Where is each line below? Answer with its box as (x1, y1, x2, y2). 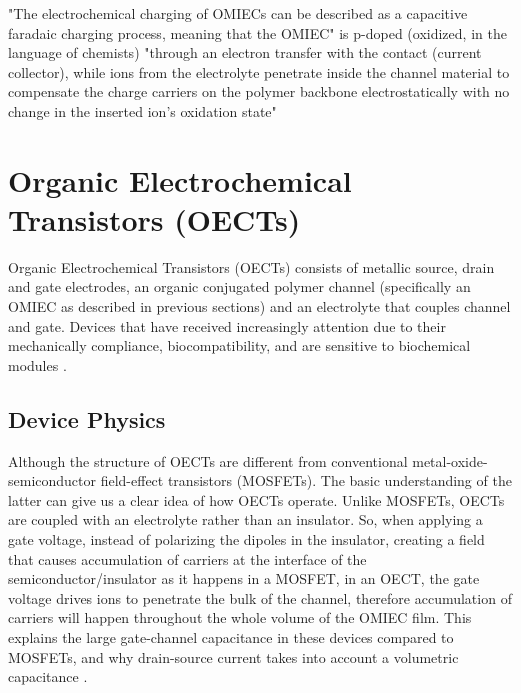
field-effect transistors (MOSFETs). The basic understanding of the (100, 470, 512, 491)
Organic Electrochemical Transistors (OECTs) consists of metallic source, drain (8, 256, 495, 277)
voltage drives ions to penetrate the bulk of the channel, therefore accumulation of (8, 587, 512, 608)
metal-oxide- (412, 450, 488, 471)
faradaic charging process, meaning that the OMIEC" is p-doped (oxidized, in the (8, 22, 507, 43)
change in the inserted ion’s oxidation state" (8, 100, 277, 121)
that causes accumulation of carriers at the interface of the (8, 548, 367, 569)
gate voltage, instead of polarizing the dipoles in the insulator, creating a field (8, 529, 485, 550)
